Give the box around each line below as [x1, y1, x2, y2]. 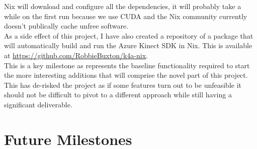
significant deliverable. [4, 99, 72, 109]
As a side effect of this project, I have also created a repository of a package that [4, 30, 253, 41]
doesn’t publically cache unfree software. [4, 21, 129, 31]
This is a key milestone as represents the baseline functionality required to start [4, 60, 250, 70]
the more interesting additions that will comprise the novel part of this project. [4, 70, 248, 80]
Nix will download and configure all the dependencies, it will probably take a [4, 1, 241, 11]
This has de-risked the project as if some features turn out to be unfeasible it [4, 79, 242, 90]
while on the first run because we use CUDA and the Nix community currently [4, 11, 247, 21]
